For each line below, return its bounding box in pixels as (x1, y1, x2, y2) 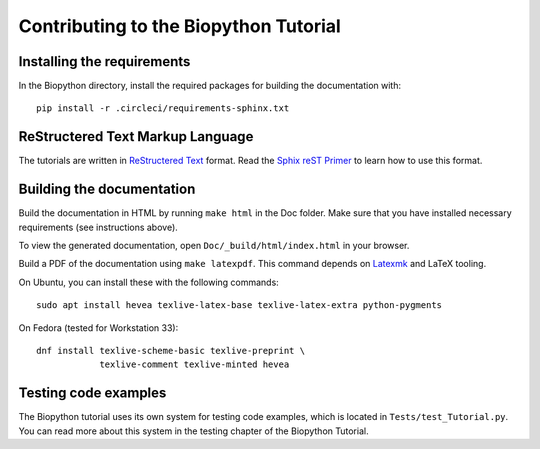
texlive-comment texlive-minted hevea (99, 359, 290, 370)
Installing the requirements (18, 53, 191, 70)
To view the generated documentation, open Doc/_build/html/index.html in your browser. (18, 240, 410, 252)
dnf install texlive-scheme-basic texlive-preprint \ (36, 345, 305, 356)
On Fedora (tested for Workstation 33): (18, 321, 179, 334)
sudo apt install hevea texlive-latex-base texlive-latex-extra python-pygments (36, 300, 443, 311)
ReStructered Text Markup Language (18, 128, 254, 145)
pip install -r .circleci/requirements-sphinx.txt (36, 103, 290, 114)
